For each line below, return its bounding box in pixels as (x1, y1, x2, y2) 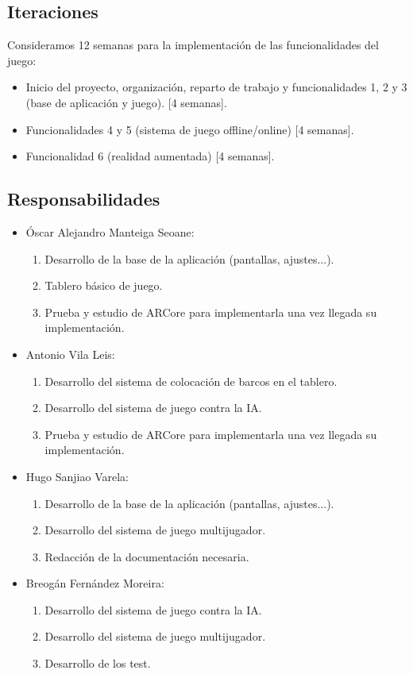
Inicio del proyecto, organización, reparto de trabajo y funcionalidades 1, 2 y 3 (25, 79, 407, 95)
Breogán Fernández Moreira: (25, 575, 164, 591)
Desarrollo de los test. (44, 655, 151, 672)
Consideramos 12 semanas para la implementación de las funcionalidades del (7, 37, 379, 53)
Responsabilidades (7, 187, 160, 211)
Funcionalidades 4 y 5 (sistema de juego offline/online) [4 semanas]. (25, 121, 354, 137)
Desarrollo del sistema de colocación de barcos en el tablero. (44, 372, 338, 389)
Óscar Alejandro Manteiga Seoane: (25, 223, 195, 240)
